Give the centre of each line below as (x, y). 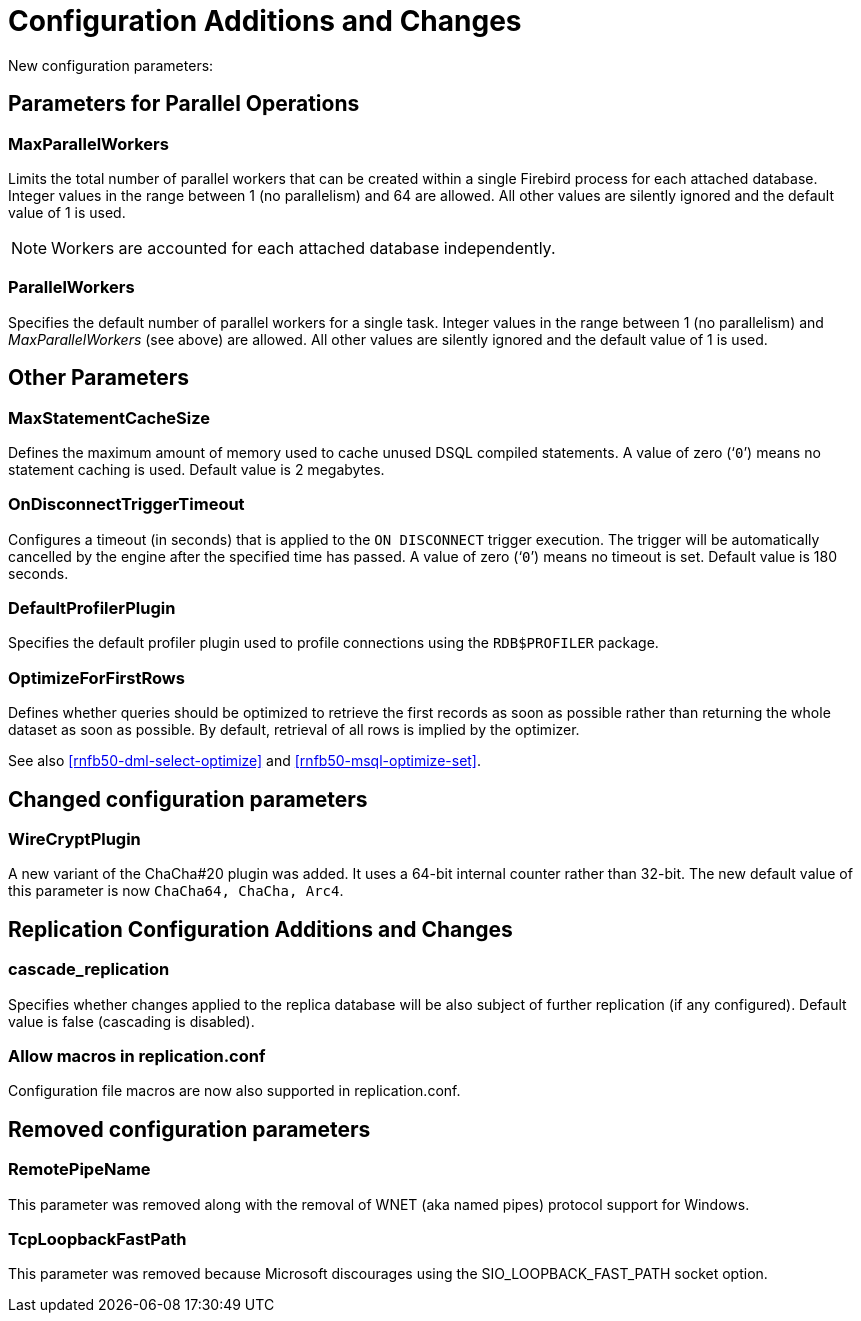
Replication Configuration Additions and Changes (260, 929)
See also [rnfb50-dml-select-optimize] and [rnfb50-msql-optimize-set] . (245, 761)
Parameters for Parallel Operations (184, 104)
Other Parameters (99, 378)
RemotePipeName (79, 1169)
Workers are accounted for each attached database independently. (303, 247)
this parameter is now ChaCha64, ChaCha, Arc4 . (176, 891)
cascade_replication (89, 969)
